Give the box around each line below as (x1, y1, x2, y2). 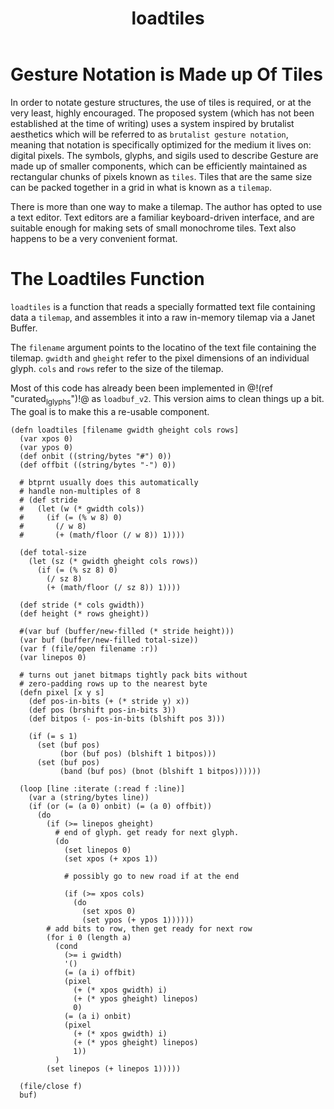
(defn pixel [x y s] (19, 687, 105, 697)
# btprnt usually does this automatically (19, 477, 199, 487)
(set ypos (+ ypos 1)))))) (81, 915, 195, 925)
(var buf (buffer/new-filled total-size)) (19, 635, 199, 645)
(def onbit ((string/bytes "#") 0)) (19, 451, 172, 461)
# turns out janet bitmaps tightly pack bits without (19, 670, 248, 680)
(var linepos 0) (19, 652, 87, 662)
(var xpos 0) (19, 433, 74, 444)
